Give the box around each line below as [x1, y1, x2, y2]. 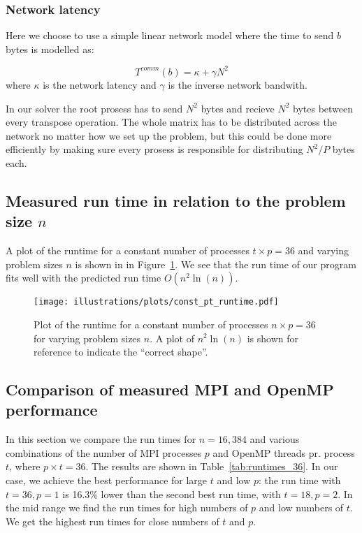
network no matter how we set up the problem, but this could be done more [6, 128, 332, 143]
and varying [298, 243, 349, 258]
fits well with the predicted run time [6, 270, 161, 285]
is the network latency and [43, 77, 157, 92]
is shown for [247, 330, 298, 345]
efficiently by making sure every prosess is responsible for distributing [6, 142, 303, 156]
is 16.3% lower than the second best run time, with [62, 486, 281, 501]
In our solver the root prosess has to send [6, 101, 183, 115]
